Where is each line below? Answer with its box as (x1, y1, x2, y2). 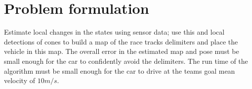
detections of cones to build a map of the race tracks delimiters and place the (4, 36, 238, 46)
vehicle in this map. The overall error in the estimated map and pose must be (4, 46, 239, 56)
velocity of (4, 75, 35, 86)
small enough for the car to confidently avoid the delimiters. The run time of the (4, 55, 248, 66)
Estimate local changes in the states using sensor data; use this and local (4, 27, 225, 37)
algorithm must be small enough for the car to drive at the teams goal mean (4, 65, 235, 76)
